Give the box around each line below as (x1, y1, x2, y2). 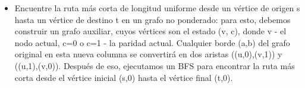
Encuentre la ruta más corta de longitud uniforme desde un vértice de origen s (14, 2, 300, 14)
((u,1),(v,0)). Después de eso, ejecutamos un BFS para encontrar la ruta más (14, 59, 295, 71)
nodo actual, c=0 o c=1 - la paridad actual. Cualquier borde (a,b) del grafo (14, 36, 290, 48)
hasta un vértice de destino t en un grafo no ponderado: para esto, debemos (14, 13, 291, 25)
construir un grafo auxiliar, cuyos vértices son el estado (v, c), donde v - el (14, 25, 287, 37)
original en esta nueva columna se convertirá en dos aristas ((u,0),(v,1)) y (14, 48, 282, 60)
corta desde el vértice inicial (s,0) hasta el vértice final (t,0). (14, 71, 233, 83)
